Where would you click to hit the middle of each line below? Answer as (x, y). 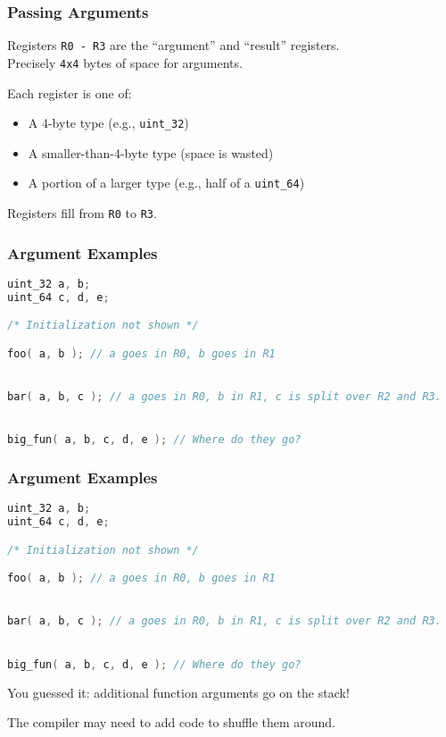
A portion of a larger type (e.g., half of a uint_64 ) (166, 183)
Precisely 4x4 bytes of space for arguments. (125, 62)
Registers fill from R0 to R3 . (82, 213)
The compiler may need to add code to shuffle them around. (172, 722)
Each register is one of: (70, 92)
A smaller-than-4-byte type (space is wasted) (151, 152)
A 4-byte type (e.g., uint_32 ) (108, 123)
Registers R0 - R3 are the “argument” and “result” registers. (173, 45)
